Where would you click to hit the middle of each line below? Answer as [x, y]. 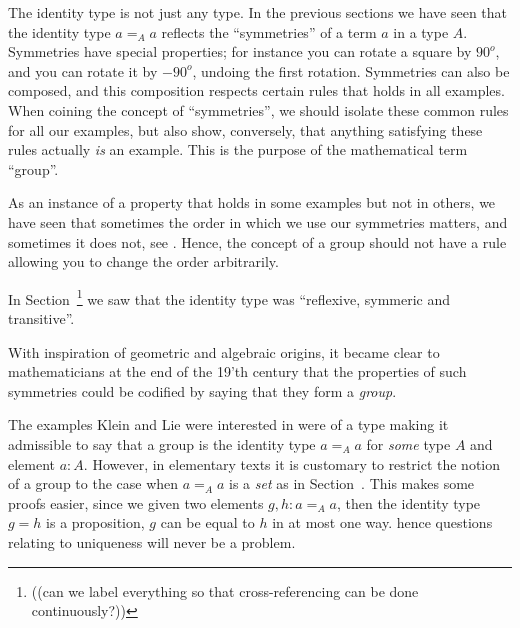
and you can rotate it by [83, 70]
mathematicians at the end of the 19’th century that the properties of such [237, 371]
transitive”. [41, 317]
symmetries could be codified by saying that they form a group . [202, 390]
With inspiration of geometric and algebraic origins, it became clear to [224, 351]
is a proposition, [95, 522]
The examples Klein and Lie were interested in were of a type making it [228, 424]
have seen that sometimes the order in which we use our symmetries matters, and [258, 221]
